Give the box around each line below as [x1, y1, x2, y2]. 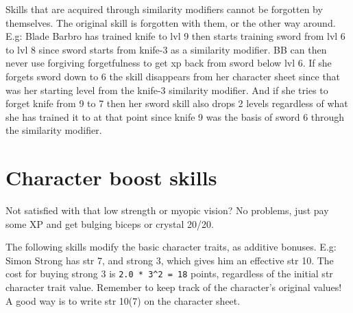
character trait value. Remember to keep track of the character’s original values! [5, 280, 342, 294]
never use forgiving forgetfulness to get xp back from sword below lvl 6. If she [5, 56, 332, 70]
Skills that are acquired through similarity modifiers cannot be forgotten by [5, 2, 323, 16]
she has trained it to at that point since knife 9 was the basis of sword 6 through [5, 109, 345, 124]
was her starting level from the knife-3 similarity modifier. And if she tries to [5, 82, 328, 97]
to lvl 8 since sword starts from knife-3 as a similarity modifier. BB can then [5, 42, 327, 56]
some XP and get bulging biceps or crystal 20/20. [5, 216, 214, 231]
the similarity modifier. [5, 123, 102, 137]
